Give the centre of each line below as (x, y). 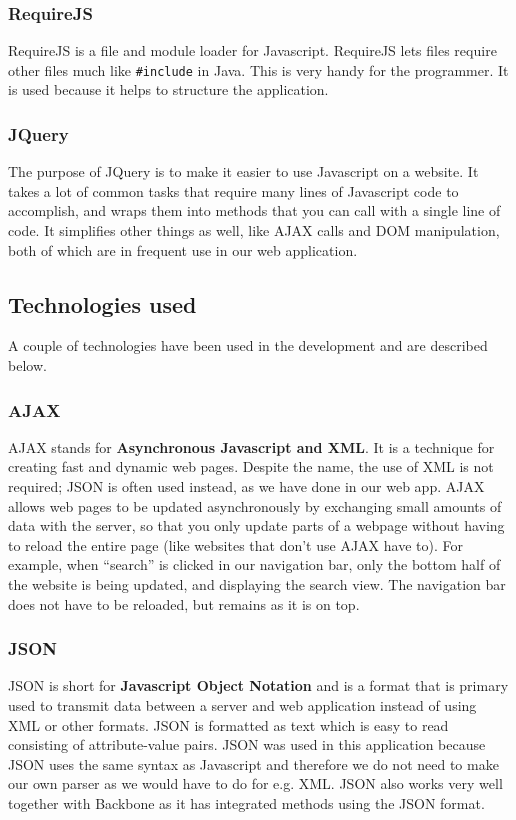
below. (27, 365)
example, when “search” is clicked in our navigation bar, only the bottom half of (254, 564)
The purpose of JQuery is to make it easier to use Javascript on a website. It (243, 171)
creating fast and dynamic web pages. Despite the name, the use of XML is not (251, 466)
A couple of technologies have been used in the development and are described (248, 345)
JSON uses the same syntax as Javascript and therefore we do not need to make (253, 763)
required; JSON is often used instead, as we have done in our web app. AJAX (246, 486)
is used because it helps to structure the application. (168, 89)
